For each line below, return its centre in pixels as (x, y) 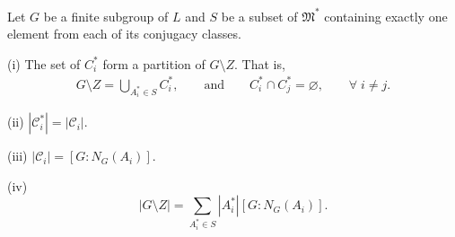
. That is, (260, 63)
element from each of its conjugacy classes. (124, 34)
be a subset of (259, 16)
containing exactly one (386, 16)
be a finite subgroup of (106, 16)
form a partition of (154, 63)
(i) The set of (44, 63)
